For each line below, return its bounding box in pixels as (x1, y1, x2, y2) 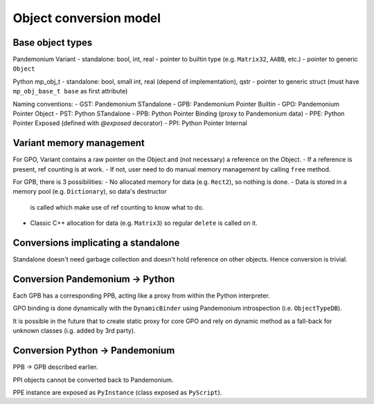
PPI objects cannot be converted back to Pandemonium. (12, 376, 174, 384)
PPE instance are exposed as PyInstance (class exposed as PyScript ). (12, 388, 222, 396)
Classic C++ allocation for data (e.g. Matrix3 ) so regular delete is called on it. (30, 219, 258, 228)
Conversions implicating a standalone (12, 237, 180, 249)
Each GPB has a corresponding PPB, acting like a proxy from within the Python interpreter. (12, 291, 270, 300)
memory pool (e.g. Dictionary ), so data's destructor (12, 187, 167, 196)
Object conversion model (12, 10, 161, 26)
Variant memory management (12, 137, 145, 149)
